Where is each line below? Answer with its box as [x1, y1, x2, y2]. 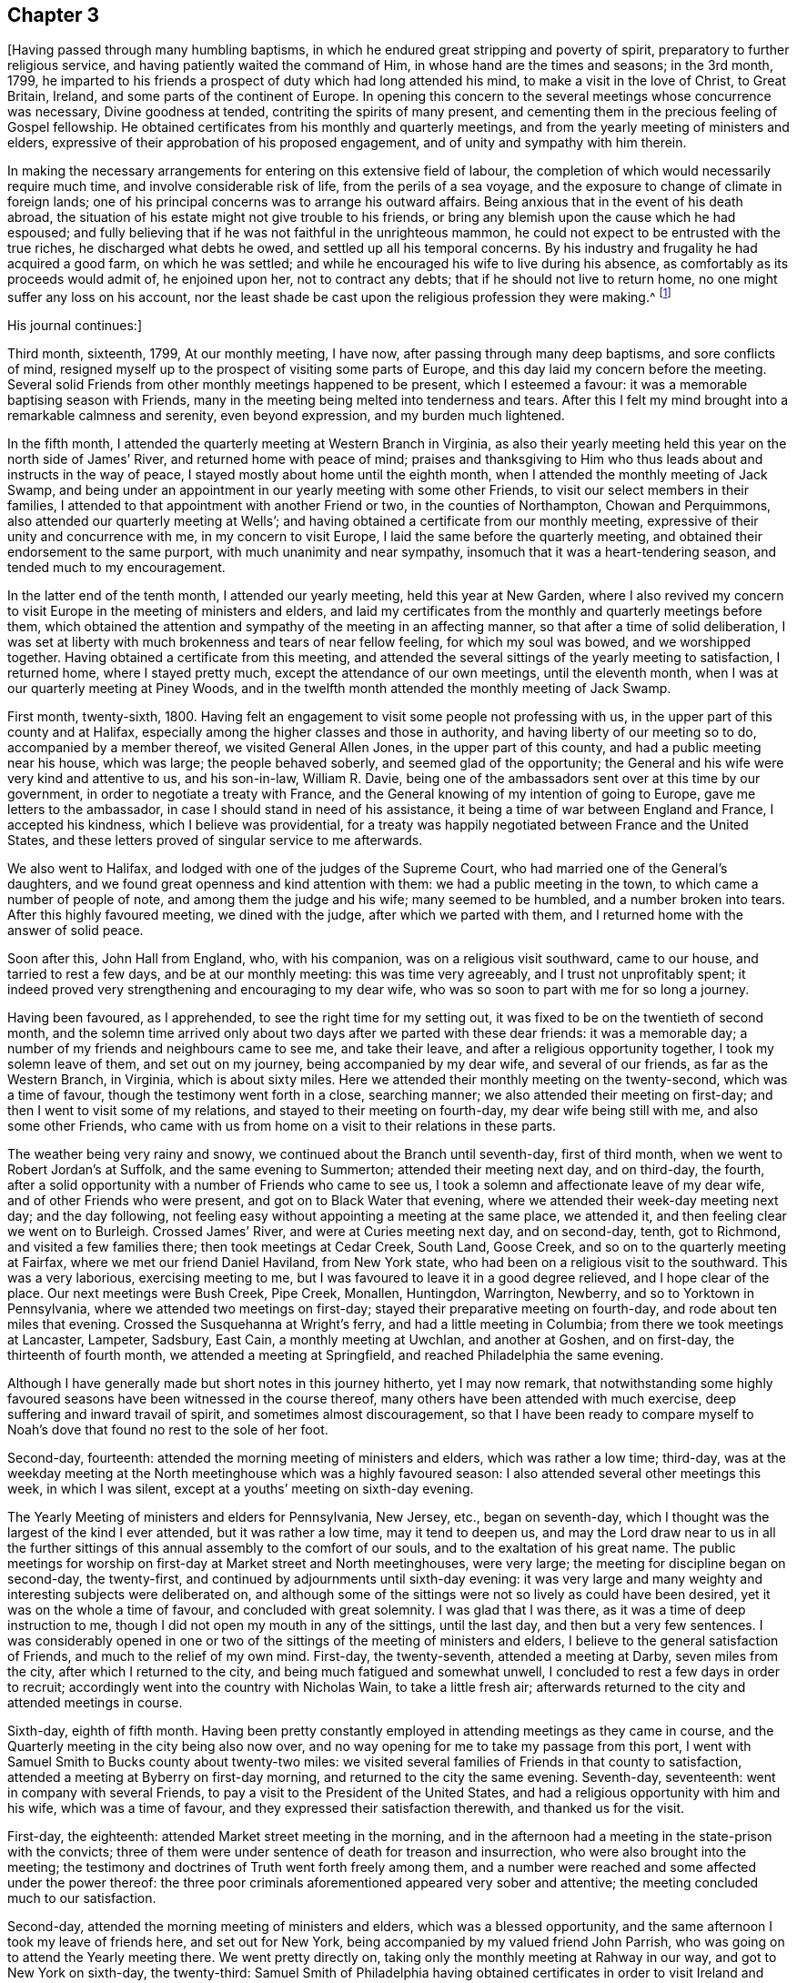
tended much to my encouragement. [7, 559, 226, 576]
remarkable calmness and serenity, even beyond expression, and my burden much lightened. [7, 408, 565, 424]
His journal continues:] [7, 317, 143, 334]
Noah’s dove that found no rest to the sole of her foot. [7, 1422, 328, 1438]
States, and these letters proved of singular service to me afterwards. [7, 832, 423, 849]
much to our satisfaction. [7, 1890, 156, 1907]
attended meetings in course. [7, 1695, 183, 1711]
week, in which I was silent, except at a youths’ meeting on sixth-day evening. [7, 1481, 474, 1497]
